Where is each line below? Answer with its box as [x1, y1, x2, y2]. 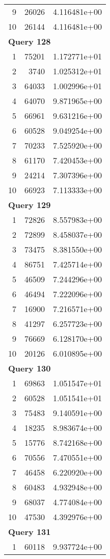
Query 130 [8, 362, 51, 374]
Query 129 [8, 199, 51, 211]
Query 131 [8, 526, 51, 537]
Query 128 [8, 35, 51, 47]
